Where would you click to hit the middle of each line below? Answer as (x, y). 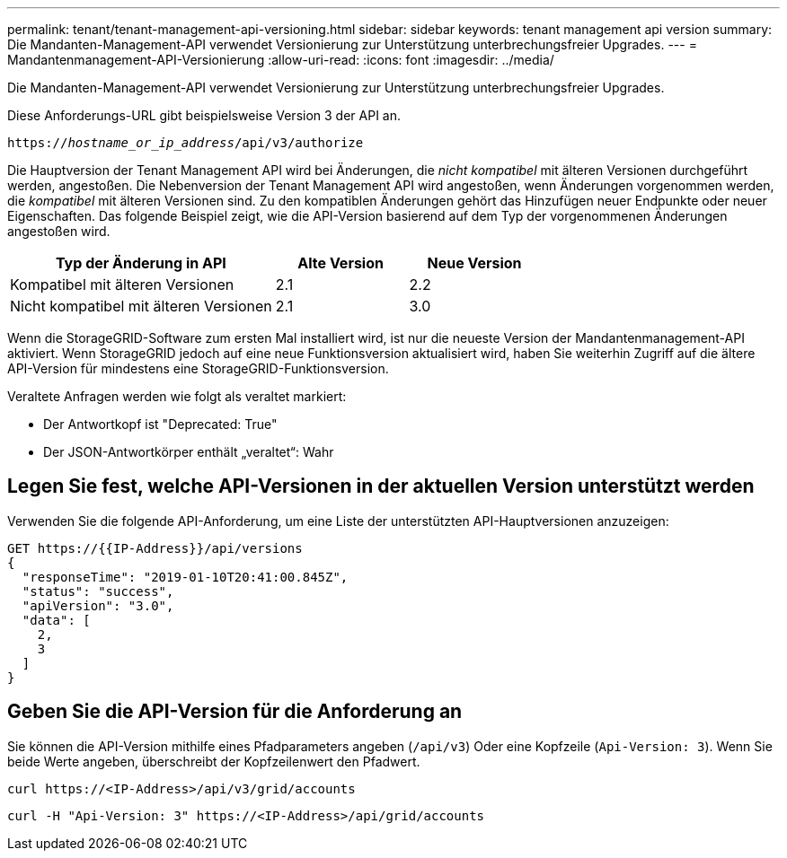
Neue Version (474, 263)
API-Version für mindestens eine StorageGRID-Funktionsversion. (198, 368)
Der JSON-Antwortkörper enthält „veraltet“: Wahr (189, 452)
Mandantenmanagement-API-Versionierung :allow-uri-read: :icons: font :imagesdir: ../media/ (281, 60)
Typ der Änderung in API (141, 263)
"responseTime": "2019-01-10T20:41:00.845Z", (185, 577)
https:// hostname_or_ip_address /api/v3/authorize (186, 143)
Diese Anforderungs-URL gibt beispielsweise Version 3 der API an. (204, 115)
